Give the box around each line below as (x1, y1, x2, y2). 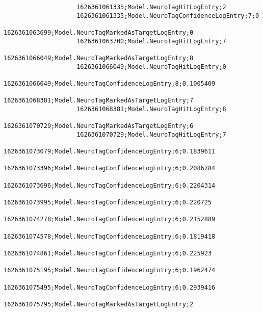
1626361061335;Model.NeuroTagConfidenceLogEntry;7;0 (76, 12, 259, 19)
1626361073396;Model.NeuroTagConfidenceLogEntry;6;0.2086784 (4, 165, 216, 172)
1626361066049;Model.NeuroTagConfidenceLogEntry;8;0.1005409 (4, 80, 216, 87)
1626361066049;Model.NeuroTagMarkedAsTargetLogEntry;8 (4, 54, 194, 62)
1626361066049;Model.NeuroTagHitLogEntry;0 (76, 63, 226, 70)
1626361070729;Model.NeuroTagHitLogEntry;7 (76, 131, 226, 138)
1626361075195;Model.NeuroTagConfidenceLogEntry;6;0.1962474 (4, 267, 216, 274)
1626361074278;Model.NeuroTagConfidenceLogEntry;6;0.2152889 (4, 216, 216, 223)
